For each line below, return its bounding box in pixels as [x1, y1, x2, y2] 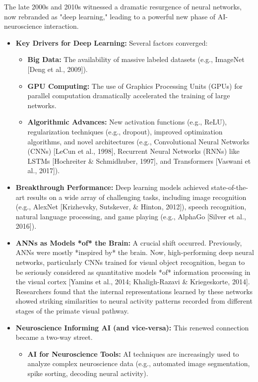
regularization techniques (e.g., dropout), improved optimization [27, 126, 223, 136]
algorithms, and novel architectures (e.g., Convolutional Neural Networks [27, 136, 250, 146]
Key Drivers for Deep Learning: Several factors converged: [15, 37, 208, 48]
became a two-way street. [15, 332, 93, 342]
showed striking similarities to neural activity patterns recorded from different [15, 296, 253, 306]
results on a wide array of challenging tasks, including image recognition [27, 191, 247, 202]
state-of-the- [211, 182, 248, 192]
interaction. [44, 21, 79, 31]
